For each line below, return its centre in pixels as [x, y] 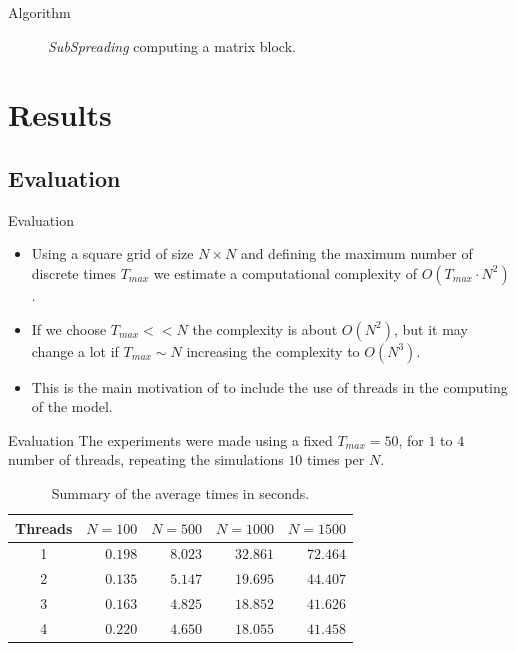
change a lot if [75, 350]
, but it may [430, 328]
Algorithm [39, 12]
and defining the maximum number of [356, 253]
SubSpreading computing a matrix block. [172, 45]
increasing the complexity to [273, 350]
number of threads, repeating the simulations [146, 459]
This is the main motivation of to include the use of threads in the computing [269, 386]
